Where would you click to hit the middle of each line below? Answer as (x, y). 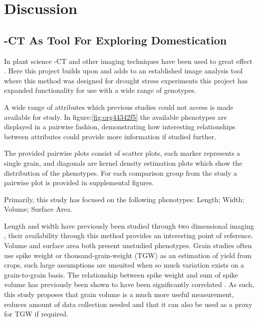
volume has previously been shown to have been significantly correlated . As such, (129, 284)
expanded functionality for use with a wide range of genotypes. (100, 90)
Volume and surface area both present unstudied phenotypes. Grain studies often (128, 245)
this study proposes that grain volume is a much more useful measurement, (119, 294)
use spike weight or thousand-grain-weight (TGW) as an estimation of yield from (128, 255)
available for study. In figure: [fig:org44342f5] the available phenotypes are (116, 117)
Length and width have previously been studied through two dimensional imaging (129, 225)
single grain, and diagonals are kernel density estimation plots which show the (123, 162)
